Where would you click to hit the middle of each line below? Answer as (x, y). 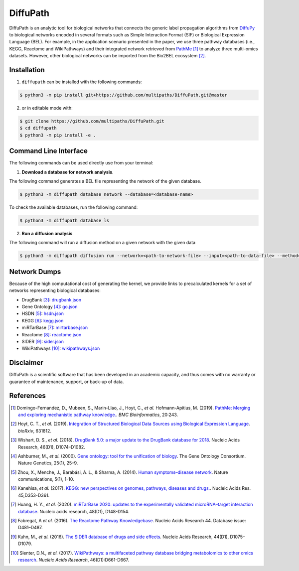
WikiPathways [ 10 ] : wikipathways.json (61, 348)
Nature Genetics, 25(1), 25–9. (48, 463)
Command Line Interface (49, 151)
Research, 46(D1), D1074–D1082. (52, 447)
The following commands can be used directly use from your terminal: (81, 163)
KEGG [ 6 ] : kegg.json (43, 320)
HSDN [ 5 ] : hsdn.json (43, 313)
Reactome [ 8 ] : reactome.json (52, 334)
